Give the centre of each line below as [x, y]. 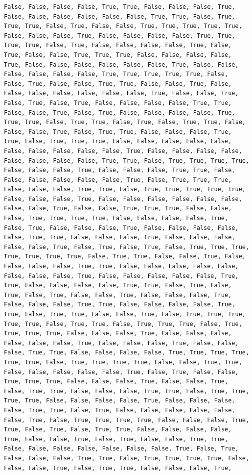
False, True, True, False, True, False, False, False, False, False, [120, 410]
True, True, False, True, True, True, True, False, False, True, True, [123, 362]
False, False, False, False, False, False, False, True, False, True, [121, 449]
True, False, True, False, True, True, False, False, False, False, [118, 430]
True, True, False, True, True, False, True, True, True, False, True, [123, 324]
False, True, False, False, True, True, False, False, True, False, [118, 84]
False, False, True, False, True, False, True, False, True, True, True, [127, 247]
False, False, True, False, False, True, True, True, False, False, [118, 209]
